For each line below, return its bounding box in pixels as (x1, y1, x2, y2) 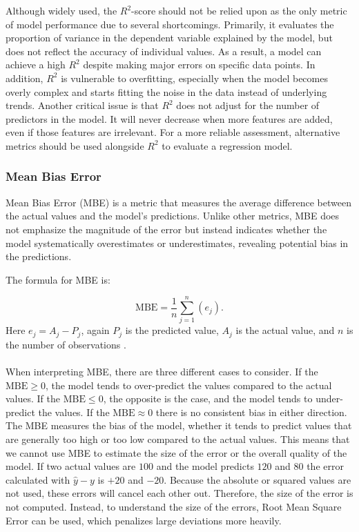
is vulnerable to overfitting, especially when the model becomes (61, 70, 328, 85)
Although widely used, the (6, 3, 117, 17)
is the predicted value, (125, 323, 219, 337)
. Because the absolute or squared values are (164, 472, 351, 486)
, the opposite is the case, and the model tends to (103, 391, 313, 406)
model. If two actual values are (6, 459, 136, 473)
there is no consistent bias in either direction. (155, 404, 347, 419)
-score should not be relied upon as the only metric (131, 3, 347, 17)
